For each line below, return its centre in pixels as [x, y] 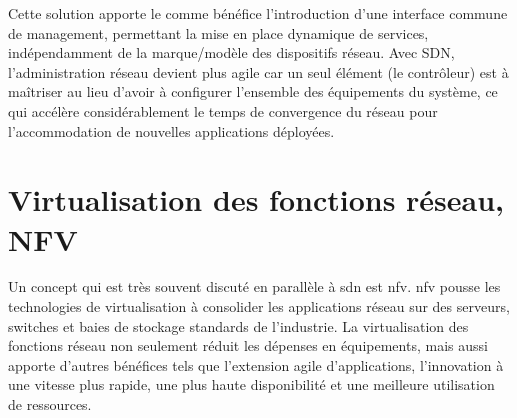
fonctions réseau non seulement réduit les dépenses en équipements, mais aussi [248, 345]
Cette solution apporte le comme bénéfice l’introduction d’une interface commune [258, 13]
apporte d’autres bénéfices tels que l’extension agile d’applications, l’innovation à [256, 364]
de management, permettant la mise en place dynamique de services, [218, 32]
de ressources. [50, 404]
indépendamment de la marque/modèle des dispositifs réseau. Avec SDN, [231, 52]
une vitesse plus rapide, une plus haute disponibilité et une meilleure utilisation [251, 384]
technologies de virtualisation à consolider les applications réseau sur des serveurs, [259, 306]
